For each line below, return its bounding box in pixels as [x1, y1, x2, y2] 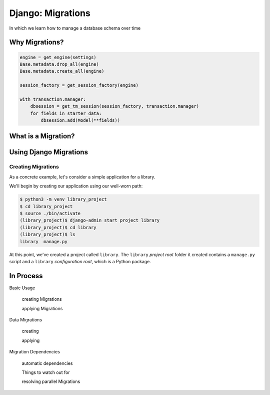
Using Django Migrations [9, 148, 88, 156]
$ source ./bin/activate [19, 211, 81, 216]
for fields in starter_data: [30, 110, 102, 116]
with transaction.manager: [19, 96, 86, 102]
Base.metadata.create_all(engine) [19, 68, 104, 74]
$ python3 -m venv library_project [19, 196, 107, 203]
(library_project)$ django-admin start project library [19, 218, 160, 223]
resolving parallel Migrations [21, 378, 80, 384]
